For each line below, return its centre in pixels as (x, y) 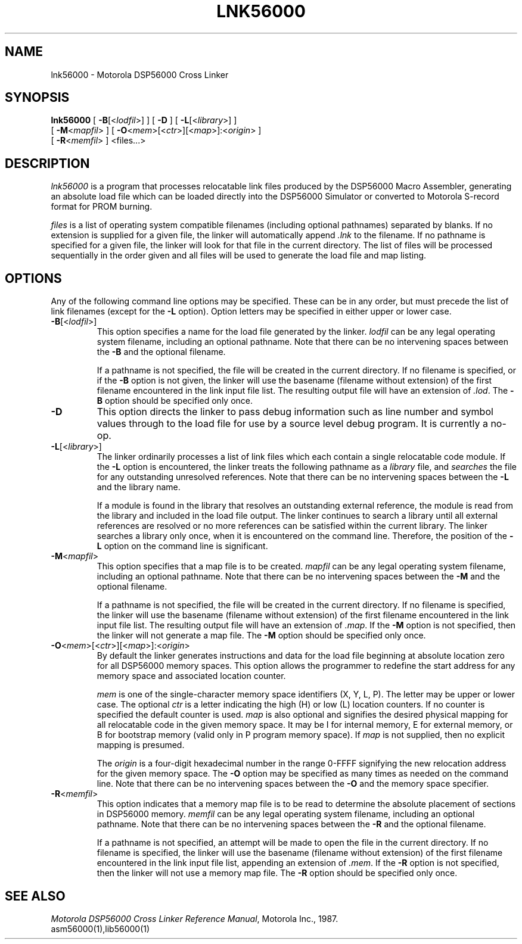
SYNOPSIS (37, 98)
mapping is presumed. (141, 745)
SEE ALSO (35, 896)
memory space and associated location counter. (191, 676)
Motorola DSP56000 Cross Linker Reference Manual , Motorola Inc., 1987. (195, 918)
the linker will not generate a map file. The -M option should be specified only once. (261, 635)
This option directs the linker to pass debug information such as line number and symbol (295, 412)
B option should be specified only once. (175, 401)
